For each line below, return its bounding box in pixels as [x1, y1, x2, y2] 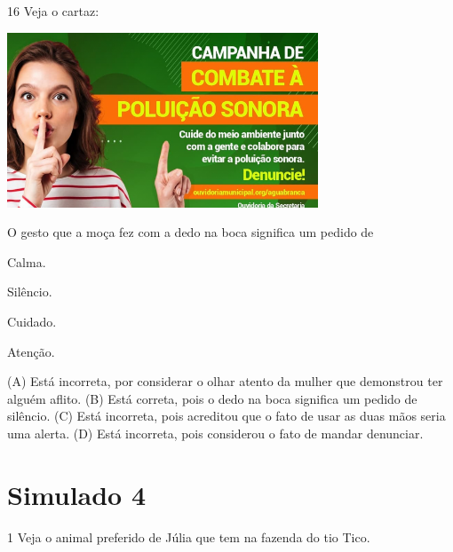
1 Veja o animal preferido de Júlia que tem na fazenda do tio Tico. [7, 527, 370, 546]
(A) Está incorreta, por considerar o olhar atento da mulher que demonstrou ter [7, 372, 443, 390]
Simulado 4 [7, 476, 147, 512]
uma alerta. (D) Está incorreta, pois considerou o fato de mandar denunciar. [7, 423, 424, 442]
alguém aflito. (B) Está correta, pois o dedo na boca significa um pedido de [7, 389, 417, 407]
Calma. [7, 252, 46, 271]
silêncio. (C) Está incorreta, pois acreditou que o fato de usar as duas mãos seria [7, 406, 446, 425]
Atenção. [7, 342, 55, 360]
